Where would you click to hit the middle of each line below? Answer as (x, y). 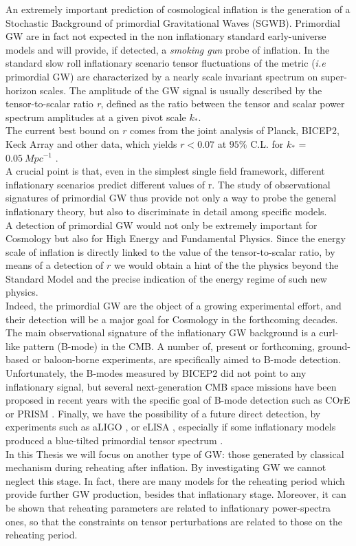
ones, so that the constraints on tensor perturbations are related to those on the (174, 521)
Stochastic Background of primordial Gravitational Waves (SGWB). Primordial (173, 22)
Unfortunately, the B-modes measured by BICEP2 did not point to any (156, 373)
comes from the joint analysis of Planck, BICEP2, (235, 130)
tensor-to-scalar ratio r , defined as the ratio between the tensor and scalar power (175, 103)
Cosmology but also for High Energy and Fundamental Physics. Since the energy (176, 238)
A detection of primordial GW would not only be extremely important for (162, 225)
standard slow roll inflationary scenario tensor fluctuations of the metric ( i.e (166, 63)
